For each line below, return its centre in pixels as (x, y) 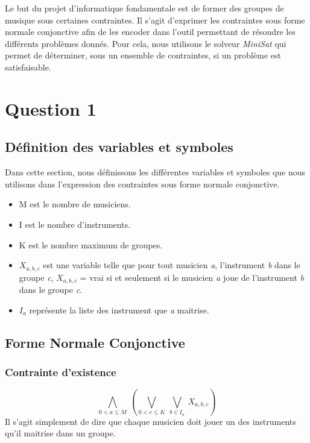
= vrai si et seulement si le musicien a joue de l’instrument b (192, 277)
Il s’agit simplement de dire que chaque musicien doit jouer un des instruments (150, 421)
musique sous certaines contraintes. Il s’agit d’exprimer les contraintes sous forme (155, 20)
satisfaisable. (28, 67)
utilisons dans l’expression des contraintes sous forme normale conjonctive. (142, 184)
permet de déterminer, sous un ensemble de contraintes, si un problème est (143, 55)
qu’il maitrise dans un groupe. (60, 433)
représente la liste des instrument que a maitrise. (119, 309)
